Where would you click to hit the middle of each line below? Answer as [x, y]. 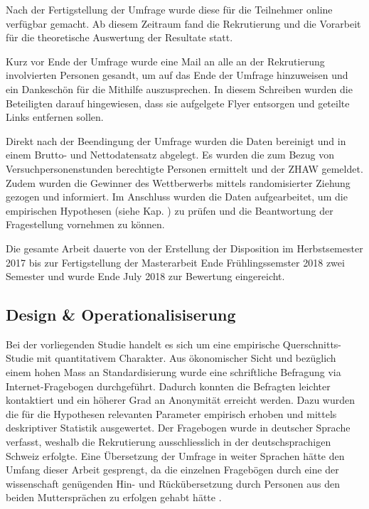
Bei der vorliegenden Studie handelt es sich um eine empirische [143, 344]
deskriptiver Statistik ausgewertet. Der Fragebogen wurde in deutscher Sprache [178, 428]
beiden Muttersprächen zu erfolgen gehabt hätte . [114, 497]
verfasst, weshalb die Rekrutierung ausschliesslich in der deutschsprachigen [169, 442]
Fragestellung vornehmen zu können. [85, 224]
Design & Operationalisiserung [121, 315]
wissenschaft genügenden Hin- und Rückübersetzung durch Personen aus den [173, 483]
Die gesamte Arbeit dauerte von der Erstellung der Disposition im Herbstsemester [184, 248]
